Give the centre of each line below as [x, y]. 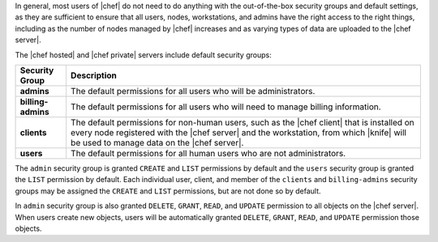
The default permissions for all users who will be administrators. [193, 91]
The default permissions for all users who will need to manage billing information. [225, 107]
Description [94, 75]
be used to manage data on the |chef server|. [157, 142]
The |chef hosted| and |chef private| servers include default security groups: [143, 55]
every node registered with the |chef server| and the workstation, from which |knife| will [238, 132]
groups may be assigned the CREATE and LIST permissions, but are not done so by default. [168, 191]
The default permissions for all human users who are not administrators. [208, 153]
